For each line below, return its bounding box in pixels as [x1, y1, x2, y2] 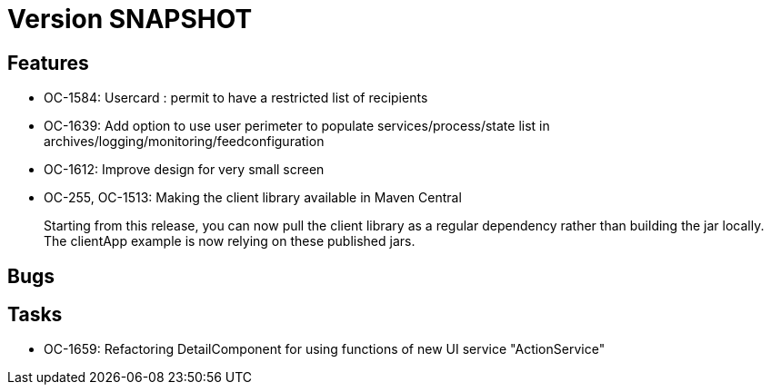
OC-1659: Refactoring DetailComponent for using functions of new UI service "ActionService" [44, 341, 606, 358]
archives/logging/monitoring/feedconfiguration [44, 133, 325, 150]
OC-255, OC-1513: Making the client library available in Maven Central [44, 190, 462, 206]
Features [7, 51, 89, 74]
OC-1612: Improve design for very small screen [44, 162, 325, 178]
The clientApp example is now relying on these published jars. [44, 233, 416, 250]
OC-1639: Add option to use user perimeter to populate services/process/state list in [44, 118, 550, 134]
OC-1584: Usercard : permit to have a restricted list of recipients [44, 90, 428, 106]
